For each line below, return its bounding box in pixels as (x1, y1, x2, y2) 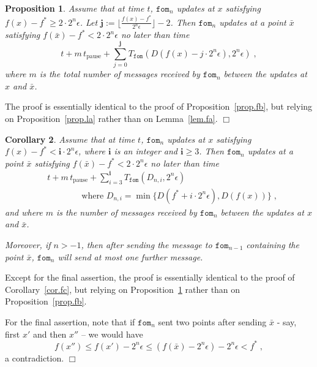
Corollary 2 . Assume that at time (5, 132, 135, 145)
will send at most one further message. (58, 250, 203, 263)
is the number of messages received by (56, 205, 197, 218)
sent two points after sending (158, 316, 267, 328)
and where (5, 205, 43, 218)
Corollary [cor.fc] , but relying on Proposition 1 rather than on (5, 282, 241, 295)
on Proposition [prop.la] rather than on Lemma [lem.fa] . (5, 112, 218, 124)
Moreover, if (5, 238, 51, 251)
